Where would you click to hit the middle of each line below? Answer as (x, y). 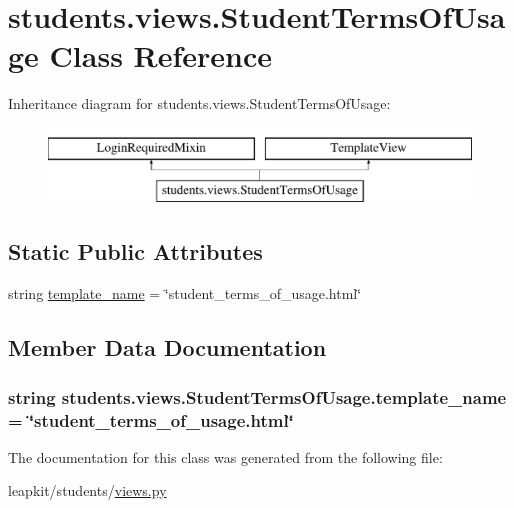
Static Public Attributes (135, 251)
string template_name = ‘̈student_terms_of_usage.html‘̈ (185, 293)
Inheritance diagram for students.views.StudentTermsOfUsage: (199, 103)
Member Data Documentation (167, 347)
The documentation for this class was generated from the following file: (225, 456)
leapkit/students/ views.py (87, 490)
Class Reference (161, 55)
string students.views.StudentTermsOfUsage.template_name (257, 396)
